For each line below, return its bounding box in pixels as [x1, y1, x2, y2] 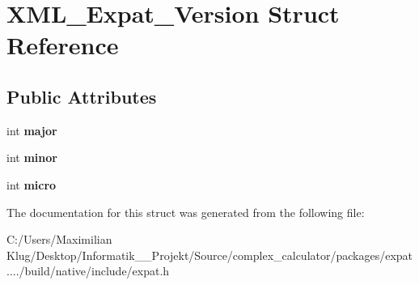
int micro [6, 176, 57, 193]
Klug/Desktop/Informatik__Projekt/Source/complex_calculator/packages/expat [6, 246, 413, 263]
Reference [6, 28, 119, 62]
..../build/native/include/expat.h [6, 262, 170, 279]
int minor [6, 149, 57, 166]
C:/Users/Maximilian [6, 231, 112, 248]
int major [6, 121, 57, 138]
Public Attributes [6, 83, 157, 108]
